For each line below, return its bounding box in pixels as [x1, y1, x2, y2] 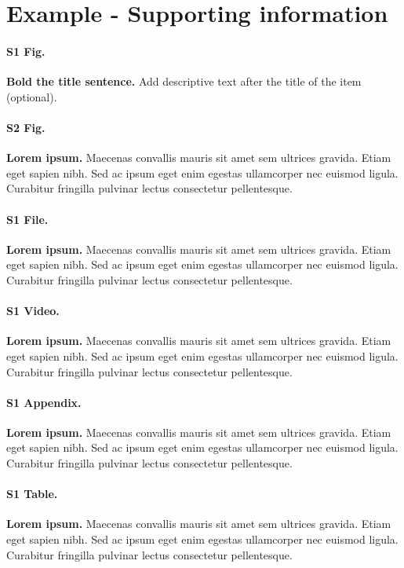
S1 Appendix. [6, 394, 82, 410]
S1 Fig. [6, 42, 45, 59]
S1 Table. [6, 486, 58, 502]
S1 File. [6, 211, 49, 227]
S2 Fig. [6, 119, 45, 135]
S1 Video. [6, 302, 60, 319]
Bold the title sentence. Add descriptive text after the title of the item [6, 73, 362, 90]
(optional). [6, 88, 57, 104]
